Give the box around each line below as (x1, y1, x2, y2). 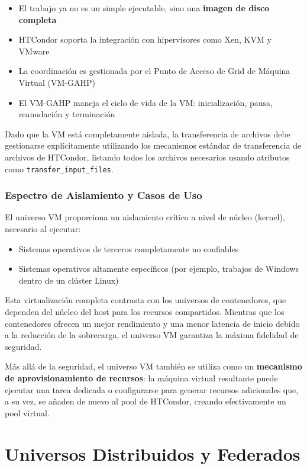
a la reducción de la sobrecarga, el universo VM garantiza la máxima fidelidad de (5, 329, 299, 341)
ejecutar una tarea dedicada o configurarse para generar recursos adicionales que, (5, 383, 299, 396)
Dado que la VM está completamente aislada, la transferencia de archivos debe (5, 127, 290, 140)
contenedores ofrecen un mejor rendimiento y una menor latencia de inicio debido (5, 317, 300, 329)
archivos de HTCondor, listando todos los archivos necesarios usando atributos (5, 150, 290, 163)
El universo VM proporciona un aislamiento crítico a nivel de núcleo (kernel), (5, 211, 285, 223)
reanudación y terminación (18, 108, 115, 120)
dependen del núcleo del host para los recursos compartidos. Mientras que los (5, 305, 285, 317)
